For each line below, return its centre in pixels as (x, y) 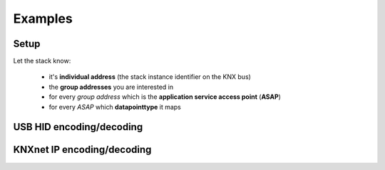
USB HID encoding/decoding (78, 127)
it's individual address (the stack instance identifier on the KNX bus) (150, 77)
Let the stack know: (42, 61)
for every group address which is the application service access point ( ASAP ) (165, 97)
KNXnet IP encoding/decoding (82, 150)
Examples (43, 18)
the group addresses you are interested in (111, 87)
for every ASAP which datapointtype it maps (115, 107)
